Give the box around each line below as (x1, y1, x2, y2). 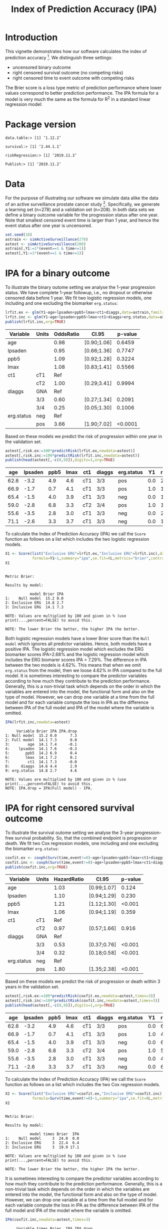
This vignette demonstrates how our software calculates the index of (5, 48, 147, 54)
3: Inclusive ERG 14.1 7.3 (5, 604, 64, 609)
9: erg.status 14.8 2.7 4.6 (5, 768, 77, 773)
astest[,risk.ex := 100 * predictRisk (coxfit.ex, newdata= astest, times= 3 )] (5, 993, 155, 998)
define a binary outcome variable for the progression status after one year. (5, 212, 159, 218)
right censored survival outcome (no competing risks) (12, 69, 123, 76)
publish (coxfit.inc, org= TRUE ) (5, 865, 68, 870)
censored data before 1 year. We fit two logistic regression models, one (5, 295, 151, 301)
